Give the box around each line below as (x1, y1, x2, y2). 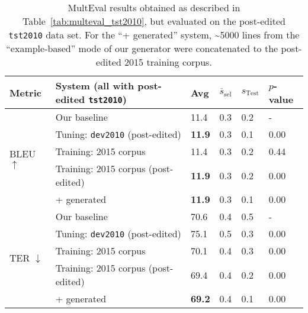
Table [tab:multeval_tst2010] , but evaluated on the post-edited (23, 14, 285, 28)
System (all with (55, 79, 134, 92)
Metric (9, 85, 41, 99)
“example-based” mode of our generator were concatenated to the (6, 41, 278, 55)
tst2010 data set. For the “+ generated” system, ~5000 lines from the (8, 28, 300, 41)
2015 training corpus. (124, 55, 212, 69)
